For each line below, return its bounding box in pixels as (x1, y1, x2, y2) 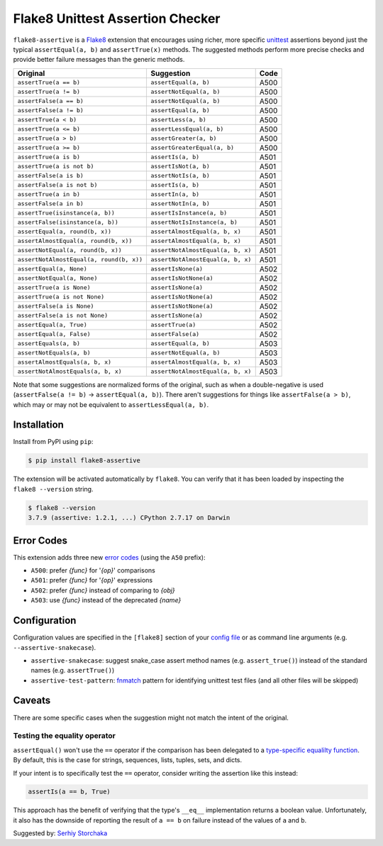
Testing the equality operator (13, 731, 116, 741)
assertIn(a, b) (150, 190, 200, 198)
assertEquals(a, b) (17, 340, 81, 347)
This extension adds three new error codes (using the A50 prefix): (13, 553, 206, 561)
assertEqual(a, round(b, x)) (17, 228, 112, 236)
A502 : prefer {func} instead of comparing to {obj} (30, 586, 175, 595)
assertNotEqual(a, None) (17, 274, 98, 282)
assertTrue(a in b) (17, 190, 81, 198)
